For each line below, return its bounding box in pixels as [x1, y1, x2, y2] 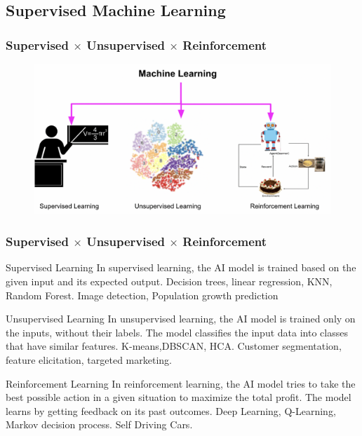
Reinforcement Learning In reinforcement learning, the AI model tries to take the [6, 376, 356, 390]
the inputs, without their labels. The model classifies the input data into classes [6, 325, 348, 339]
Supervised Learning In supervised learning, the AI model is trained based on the [6, 260, 356, 275]
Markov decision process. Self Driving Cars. [6, 417, 193, 432]
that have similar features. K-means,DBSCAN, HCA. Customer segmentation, [6, 339, 342, 353]
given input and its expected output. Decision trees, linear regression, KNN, [6, 274, 333, 289]
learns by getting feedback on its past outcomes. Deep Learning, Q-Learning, [6, 403, 336, 418]
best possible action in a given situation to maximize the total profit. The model [6, 390, 351, 404]
